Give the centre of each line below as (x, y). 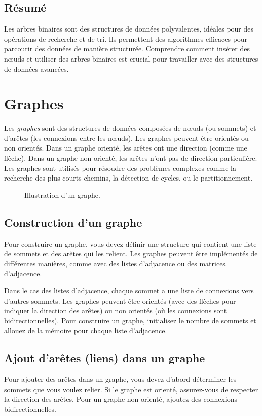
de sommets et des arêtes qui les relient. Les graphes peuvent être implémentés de (131, 254)
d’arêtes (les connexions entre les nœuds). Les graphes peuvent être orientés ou (126, 138)
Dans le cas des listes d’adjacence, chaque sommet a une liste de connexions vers (129, 291)
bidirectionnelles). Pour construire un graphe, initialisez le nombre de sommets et (130, 320)
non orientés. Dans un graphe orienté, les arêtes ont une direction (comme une (126, 148)
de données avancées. (36, 68)
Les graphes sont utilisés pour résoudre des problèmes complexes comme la (120, 168)
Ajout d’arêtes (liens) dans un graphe (105, 358)
